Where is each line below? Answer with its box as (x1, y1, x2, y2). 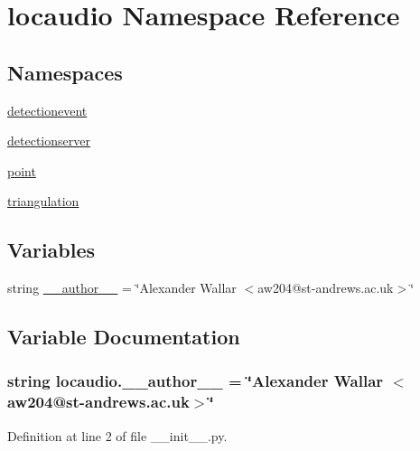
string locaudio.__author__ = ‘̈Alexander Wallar (7, 370, 384, 392)
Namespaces (7, 58, 123, 86)
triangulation (7, 192, 79, 211)
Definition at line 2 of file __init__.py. (7, 426, 228, 445)
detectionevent (7, 100, 88, 119)
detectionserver (7, 131, 90, 150)
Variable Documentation (7, 323, 240, 351)
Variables (7, 236, 96, 264)
